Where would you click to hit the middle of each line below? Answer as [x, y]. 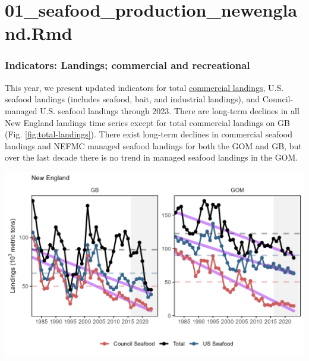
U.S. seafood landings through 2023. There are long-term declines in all [170, 110]
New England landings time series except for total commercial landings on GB [148, 122]
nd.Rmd [39, 33]
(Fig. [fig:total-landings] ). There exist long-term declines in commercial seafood [149, 134]
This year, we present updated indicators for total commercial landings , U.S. [144, 87]
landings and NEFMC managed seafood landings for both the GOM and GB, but [153, 145]
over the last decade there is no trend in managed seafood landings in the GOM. [152, 157]
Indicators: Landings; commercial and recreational [127, 65]
